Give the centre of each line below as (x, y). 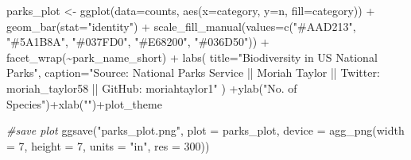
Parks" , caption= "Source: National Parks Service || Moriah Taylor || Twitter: (193, 72)
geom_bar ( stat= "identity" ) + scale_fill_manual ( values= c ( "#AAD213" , (181, 26)
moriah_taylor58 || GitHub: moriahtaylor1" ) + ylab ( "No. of (152, 88)
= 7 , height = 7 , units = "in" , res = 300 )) (108, 145)
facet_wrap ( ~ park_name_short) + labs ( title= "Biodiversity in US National (192, 57)
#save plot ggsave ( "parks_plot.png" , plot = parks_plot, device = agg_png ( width (205, 130)
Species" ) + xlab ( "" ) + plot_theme (84, 103)
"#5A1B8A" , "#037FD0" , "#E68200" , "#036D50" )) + (138, 42)
